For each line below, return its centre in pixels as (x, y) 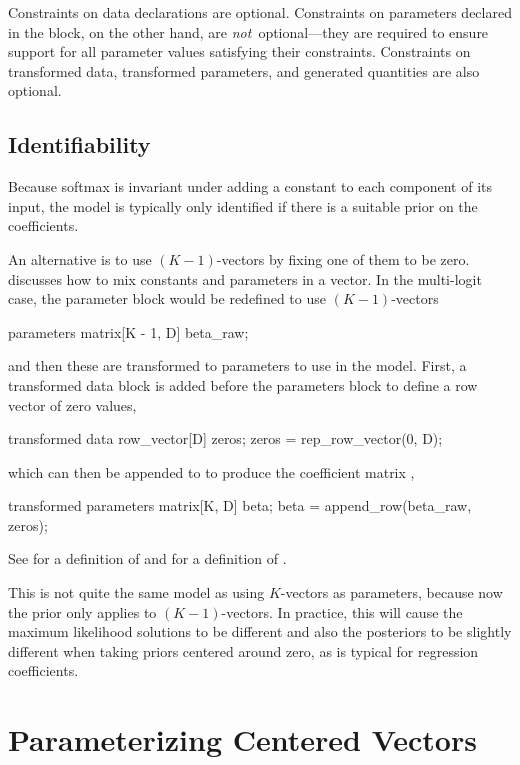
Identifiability (79, 144)
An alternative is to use (80, 258)
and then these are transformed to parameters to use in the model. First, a (237, 365)
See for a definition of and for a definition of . (147, 558)
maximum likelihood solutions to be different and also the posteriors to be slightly (260, 631)
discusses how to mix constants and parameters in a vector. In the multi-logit (245, 278)
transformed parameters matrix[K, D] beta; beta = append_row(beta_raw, (240, 505)
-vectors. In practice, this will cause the (342, 611)
